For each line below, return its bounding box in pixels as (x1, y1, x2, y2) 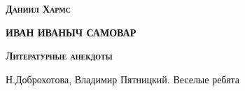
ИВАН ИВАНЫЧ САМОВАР (6, 24, 136, 39)
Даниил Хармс (6, 1, 71, 15)
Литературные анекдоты (6, 48, 113, 63)
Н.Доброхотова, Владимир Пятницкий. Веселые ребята (6, 71, 240, 86)
